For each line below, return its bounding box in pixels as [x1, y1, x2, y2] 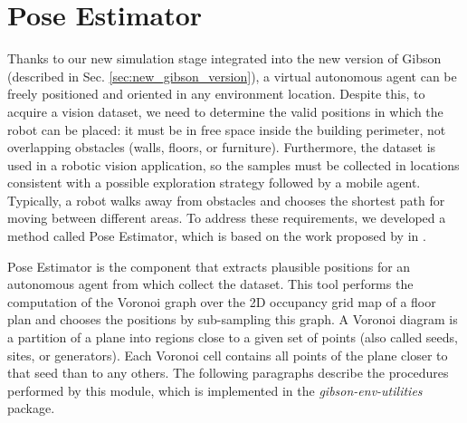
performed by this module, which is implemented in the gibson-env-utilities [7, 380, 423, 399]
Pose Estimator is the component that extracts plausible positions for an [7, 256, 411, 275]
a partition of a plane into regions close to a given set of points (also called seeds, [7, 328, 458, 347]
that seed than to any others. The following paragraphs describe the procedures [7, 363, 449, 382]
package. [7, 399, 55, 418]
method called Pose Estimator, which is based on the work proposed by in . [7, 226, 426, 245]
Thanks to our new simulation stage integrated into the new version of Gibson [7, 49, 442, 68]
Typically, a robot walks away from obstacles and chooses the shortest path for [7, 190, 445, 209]
